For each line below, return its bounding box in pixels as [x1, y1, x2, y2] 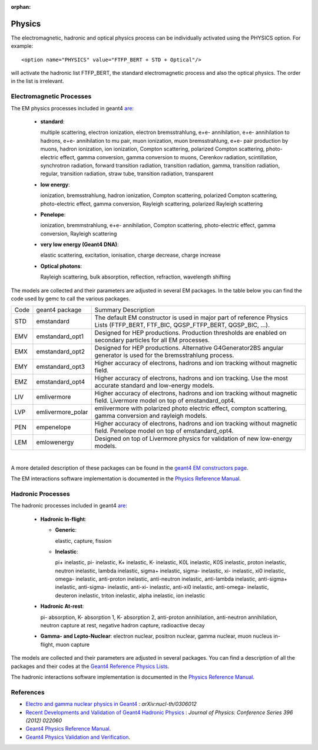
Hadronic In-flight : [40, 515, 87, 522]
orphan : [11, 4, 31, 10]
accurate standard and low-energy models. [94, 381, 215, 389]
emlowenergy [36, 438, 74, 447]
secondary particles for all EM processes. [94, 336, 210, 345]
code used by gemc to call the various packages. [11, 295, 131, 302]
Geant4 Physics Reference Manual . [25, 725, 111, 732]
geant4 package [36, 306, 82, 314]
